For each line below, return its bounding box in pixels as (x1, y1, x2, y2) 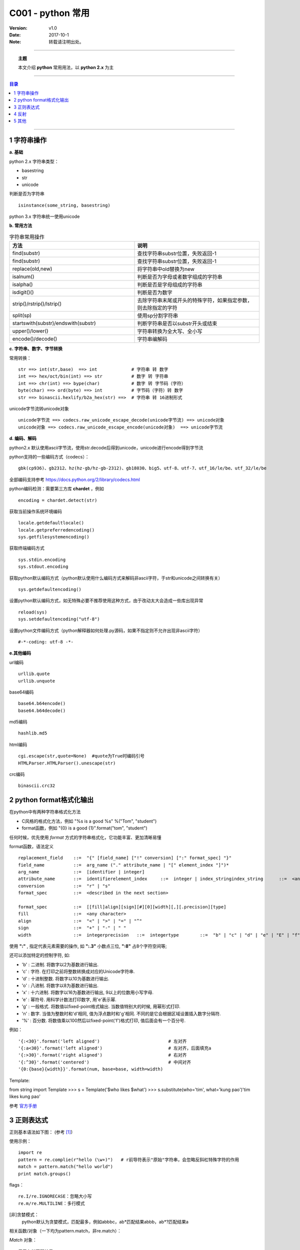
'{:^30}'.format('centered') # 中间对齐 (18, 1059, 191, 1065)
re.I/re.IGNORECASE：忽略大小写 (18, 1193, 92, 1199)
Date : (9, 31, 21, 37)
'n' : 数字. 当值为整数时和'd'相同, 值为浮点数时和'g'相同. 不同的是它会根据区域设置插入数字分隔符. (21, 1010, 221, 1016)
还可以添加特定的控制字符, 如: (9, 952, 70, 958)
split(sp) (12, 312, 32, 319)
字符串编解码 (137, 335, 167, 342)
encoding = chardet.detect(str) (18, 497, 97, 503)
